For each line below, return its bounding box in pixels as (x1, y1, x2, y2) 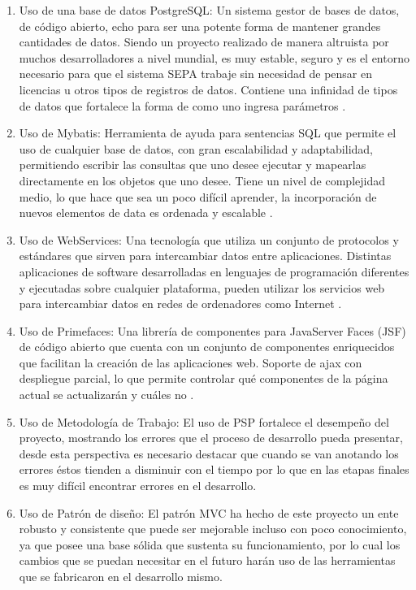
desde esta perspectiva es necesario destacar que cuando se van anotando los (19, 445, 399, 462)
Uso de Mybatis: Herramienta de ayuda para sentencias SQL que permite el (19, 124, 396, 141)
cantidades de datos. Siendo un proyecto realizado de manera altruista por (19, 33, 389, 50)
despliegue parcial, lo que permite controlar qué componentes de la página (19, 370, 388, 387)
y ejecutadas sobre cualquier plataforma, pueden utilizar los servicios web (19, 279, 385, 296)
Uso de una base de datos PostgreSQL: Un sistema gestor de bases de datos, (19, 2, 400, 18)
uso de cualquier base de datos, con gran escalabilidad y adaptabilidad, (19, 140, 373, 157)
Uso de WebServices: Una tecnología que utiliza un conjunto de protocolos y (19, 231, 399, 248)
